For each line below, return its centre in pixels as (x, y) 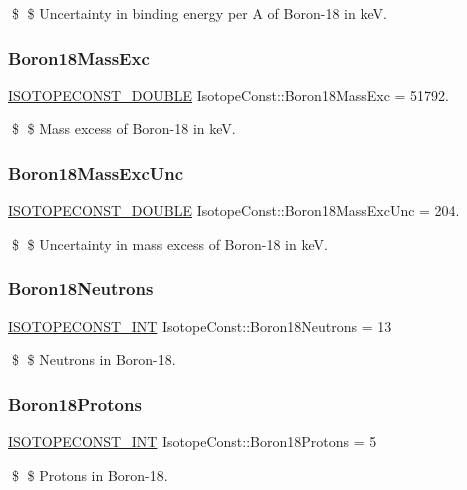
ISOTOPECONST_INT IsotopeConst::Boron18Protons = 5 (192, 441)
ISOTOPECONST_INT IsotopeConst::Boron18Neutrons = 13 (200, 325)
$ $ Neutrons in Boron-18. (93, 359)
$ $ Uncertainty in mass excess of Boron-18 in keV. (169, 243)
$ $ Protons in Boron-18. (89, 474)
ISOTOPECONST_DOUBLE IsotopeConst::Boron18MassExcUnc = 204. (234, 210)
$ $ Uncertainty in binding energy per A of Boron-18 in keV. (199, 13)
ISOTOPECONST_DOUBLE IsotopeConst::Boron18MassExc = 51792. (228, 94)
